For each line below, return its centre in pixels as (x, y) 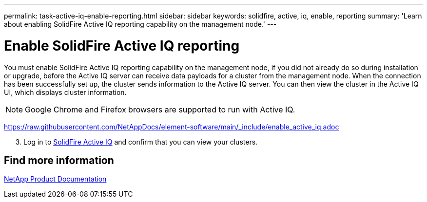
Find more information (59, 160)
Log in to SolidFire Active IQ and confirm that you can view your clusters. (141, 142)
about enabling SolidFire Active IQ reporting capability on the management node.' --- (140, 24)
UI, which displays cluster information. (65, 92)
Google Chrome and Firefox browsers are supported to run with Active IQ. (160, 109)
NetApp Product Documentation (55, 179)
